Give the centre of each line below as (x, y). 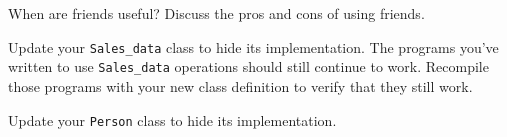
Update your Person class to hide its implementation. (172, 119)
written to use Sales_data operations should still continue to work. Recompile (248, 66)
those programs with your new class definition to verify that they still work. (240, 85)
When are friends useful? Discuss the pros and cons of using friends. (216, 13)
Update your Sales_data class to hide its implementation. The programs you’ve (253, 46)
